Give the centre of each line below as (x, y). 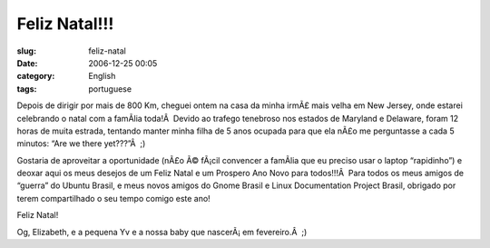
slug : (26, 51)
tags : (27, 89)
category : (36, 76)
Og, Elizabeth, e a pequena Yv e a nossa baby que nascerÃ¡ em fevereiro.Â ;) (162, 232)
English (102, 76)
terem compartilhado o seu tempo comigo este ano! (113, 198)
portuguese (110, 89)
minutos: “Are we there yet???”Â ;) (81, 144)
